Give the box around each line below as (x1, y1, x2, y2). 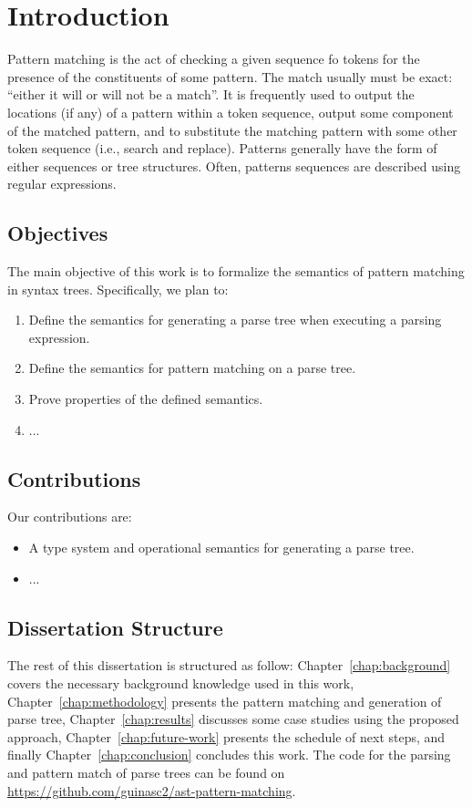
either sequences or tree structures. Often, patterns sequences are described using (7, 156, 461, 175)
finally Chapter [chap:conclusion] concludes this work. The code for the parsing (7, 745, 451, 764)
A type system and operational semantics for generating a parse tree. (28, 538, 415, 557)
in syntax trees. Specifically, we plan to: (7, 279, 229, 298)
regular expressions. (7, 174, 117, 193)
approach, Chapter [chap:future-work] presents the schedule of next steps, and (7, 727, 446, 746)
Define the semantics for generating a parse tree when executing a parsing (28, 310, 442, 329)
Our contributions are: (7, 507, 132, 526)
